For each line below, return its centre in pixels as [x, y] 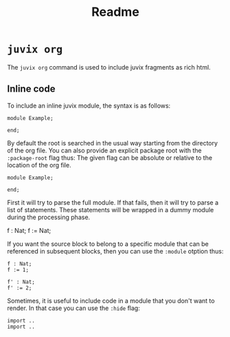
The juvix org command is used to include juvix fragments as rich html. [109, 67]
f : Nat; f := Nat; [29, 230]
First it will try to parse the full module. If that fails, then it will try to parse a [113, 202]
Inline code [31, 89]
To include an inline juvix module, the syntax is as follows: [89, 105]
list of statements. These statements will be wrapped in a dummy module [111, 210]
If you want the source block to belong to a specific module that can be [108, 244]
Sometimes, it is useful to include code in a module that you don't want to [111, 300]
